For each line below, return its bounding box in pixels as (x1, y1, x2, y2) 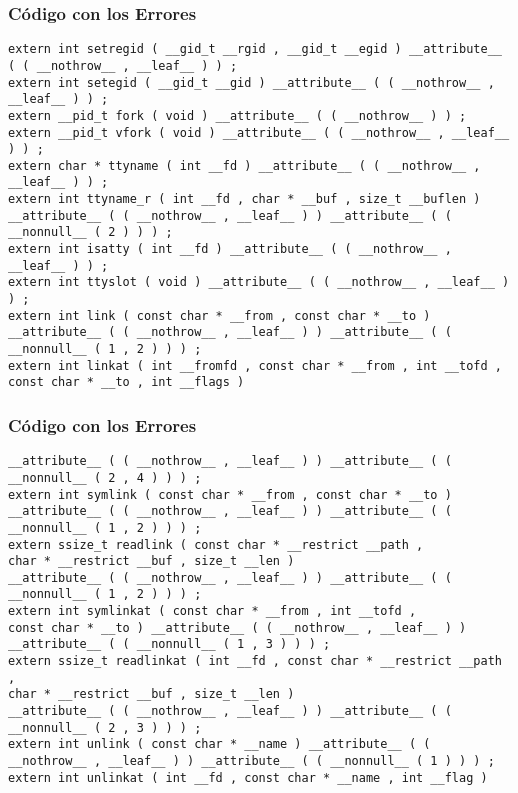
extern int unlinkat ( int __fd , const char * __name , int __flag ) (8, 770, 488, 785)
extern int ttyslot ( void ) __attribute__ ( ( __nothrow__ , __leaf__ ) (8, 275, 510, 290)
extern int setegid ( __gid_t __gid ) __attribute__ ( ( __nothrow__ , (8, 75, 495, 90)
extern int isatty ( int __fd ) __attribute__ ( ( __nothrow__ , (8, 242, 452, 257)
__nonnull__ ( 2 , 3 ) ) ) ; (8, 720, 202, 735)
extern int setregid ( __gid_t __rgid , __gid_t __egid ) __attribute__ (8, 42, 502, 57)
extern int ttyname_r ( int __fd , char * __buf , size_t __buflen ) (8, 192, 481, 207)
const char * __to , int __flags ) (8, 375, 245, 390)
